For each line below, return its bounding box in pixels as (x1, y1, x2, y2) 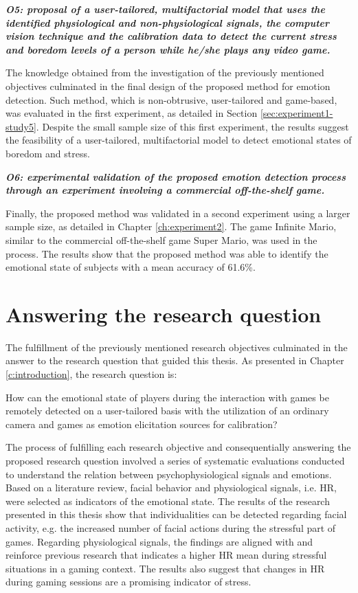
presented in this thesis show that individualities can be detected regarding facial (5, 507, 347, 522)
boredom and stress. (5, 146, 90, 160)
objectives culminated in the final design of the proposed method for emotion (5, 78, 331, 93)
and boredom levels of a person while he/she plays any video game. (5, 42, 331, 56)
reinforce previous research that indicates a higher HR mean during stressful (5, 548, 327, 562)
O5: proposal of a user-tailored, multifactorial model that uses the (5, 2, 325, 16)
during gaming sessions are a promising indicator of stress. (5, 574, 251, 589)
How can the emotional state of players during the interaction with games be (5, 390, 329, 404)
